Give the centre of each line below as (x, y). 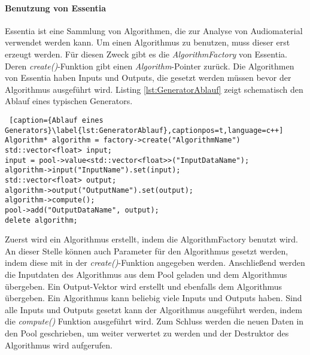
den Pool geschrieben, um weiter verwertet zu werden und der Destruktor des (147, 333)
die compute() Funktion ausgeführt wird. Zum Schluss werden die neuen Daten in (154, 321)
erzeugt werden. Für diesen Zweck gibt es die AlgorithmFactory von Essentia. (146, 54)
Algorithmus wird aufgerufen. (59, 345)
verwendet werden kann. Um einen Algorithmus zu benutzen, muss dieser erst (148, 42)
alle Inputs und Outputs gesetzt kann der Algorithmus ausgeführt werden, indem (154, 309)
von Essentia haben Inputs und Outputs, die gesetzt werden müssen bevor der (148, 78)
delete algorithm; (41, 220)
